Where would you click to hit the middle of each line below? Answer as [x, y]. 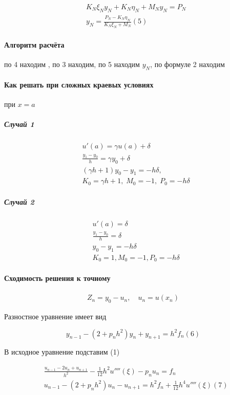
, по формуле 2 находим [187, 64]
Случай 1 [19, 124]
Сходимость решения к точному [57, 278]
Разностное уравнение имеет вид [55, 316]
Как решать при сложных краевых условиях [79, 85]
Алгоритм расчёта [34, 44]
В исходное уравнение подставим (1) [62, 352]
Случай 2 [19, 202]
